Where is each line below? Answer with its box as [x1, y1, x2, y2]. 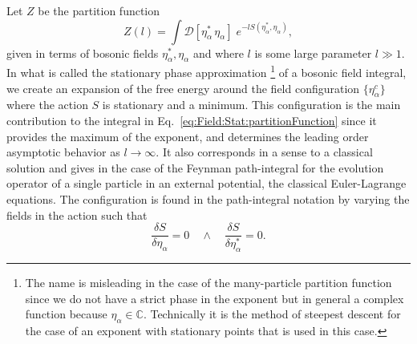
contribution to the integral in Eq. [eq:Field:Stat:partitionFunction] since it [6, 112, 377, 129]
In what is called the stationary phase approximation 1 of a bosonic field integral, [6, 62, 407, 81]
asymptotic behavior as [6, 144, 120, 160]
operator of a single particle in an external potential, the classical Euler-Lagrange [6, 175, 407, 192]
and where [192, 44, 244, 61]
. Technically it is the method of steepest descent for [143, 306, 401, 322]
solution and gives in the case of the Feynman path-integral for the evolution [6, 159, 384, 176]
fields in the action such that [6, 206, 148, 223]
